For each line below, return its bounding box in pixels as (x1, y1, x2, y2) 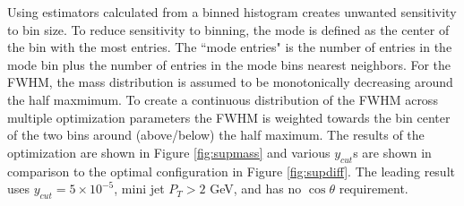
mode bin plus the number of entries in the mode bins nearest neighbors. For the (7, 55, 451, 73)
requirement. (339, 179, 408, 198)
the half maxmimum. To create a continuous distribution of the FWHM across (7, 90, 438, 108)
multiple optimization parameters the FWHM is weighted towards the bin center (7, 107, 451, 126)
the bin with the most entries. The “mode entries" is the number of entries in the (7, 38, 452, 56)
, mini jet (114, 179, 165, 198)
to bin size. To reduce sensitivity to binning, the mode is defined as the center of (7, 20, 450, 39)
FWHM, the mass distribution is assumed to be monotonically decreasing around (7, 73, 453, 91)
